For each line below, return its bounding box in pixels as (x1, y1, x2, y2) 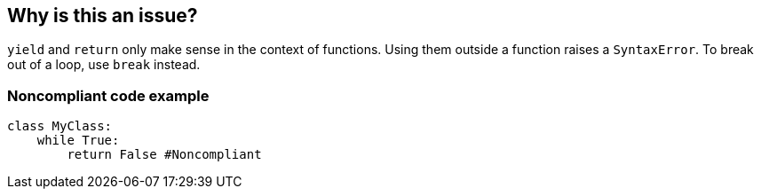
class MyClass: (7, 119, 113, 134)
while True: (36, 133, 120, 148)
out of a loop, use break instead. (7, 57, 201, 73)
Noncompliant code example (7, 86, 210, 105)
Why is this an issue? (7, 4, 198, 27)
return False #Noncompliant (67, 147, 262, 162)
